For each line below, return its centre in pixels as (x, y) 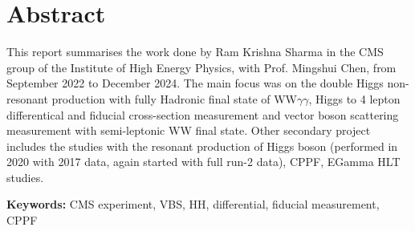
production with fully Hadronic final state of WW (174, 98)
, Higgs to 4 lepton (354, 98)
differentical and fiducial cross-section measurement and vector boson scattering (203, 114)
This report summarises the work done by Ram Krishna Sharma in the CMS (195, 52)
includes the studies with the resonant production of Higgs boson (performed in (202, 146)
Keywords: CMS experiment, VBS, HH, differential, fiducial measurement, (193, 204)
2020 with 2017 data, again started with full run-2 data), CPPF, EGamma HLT (203, 162)
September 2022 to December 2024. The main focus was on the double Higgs (195, 83)
